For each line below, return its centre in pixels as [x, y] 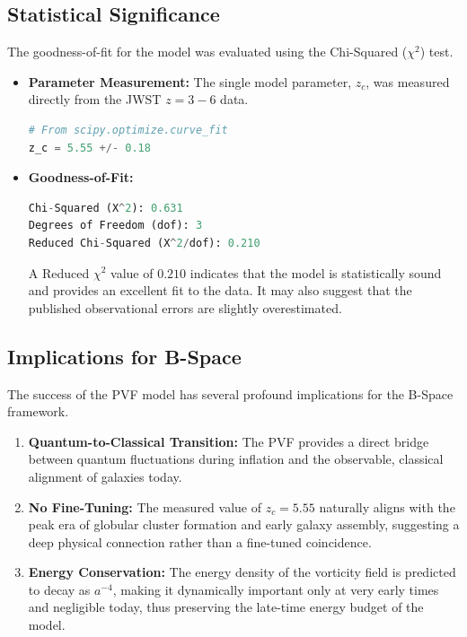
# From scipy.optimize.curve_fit [128, 130]
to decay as [59, 589]
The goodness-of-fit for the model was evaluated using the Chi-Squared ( [207, 52]
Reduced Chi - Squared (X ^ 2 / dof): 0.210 [144, 243]
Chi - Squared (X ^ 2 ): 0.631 [106, 208]
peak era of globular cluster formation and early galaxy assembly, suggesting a [244, 524]
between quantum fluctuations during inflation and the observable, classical [236, 459]
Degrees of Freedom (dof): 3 [115, 226]
